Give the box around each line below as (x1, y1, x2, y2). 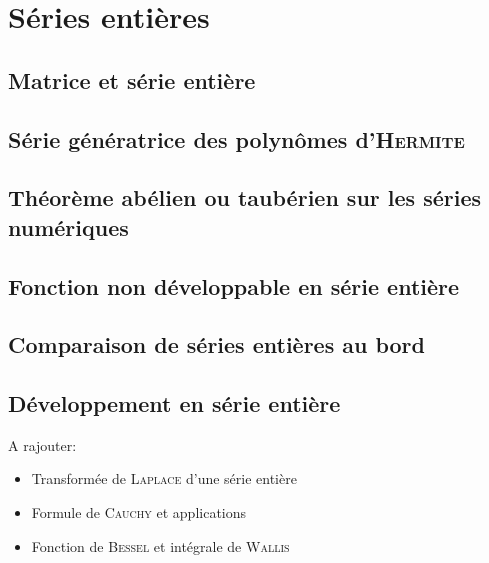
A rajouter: (8, 434, 77, 455)
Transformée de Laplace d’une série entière (31, 468, 297, 489)
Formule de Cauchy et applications (31, 502, 247, 523)
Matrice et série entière (8, 64, 256, 95)
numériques (8, 211, 129, 242)
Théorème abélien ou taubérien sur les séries (8, 182, 482, 213)
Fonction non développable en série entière (8, 270, 460, 301)
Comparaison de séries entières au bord (8, 329, 425, 360)
